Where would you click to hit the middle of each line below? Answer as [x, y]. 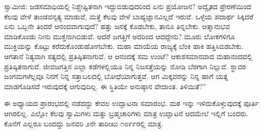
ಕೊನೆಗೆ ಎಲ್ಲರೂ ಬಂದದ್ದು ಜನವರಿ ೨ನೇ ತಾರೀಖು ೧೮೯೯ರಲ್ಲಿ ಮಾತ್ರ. [84, 123]
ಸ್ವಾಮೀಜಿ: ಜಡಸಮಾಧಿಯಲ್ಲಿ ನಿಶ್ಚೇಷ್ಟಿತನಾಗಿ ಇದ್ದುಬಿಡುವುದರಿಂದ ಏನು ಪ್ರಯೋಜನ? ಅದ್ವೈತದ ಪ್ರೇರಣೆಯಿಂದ [128, 6]
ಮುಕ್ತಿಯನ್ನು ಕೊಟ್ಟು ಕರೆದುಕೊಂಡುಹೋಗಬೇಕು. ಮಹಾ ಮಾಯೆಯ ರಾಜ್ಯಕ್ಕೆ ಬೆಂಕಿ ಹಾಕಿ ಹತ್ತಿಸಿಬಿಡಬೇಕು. [124, 46]
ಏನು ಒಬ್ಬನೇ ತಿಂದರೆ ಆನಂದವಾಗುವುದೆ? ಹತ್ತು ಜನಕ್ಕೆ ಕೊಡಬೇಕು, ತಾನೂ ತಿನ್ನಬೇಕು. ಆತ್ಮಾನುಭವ [117, 26]
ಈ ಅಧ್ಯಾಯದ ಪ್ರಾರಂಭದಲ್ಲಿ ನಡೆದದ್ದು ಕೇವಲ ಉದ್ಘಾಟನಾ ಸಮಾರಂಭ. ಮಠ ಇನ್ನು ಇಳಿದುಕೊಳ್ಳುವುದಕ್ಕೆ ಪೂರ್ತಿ [131, 103]
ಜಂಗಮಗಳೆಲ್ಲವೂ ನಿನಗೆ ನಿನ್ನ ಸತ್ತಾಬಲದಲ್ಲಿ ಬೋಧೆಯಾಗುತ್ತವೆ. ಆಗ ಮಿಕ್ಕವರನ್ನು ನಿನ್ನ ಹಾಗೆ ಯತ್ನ [116, 76]
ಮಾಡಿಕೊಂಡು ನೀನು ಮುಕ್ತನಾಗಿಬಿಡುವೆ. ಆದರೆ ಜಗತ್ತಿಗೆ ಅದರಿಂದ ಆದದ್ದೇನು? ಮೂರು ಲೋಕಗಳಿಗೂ [120, 36]
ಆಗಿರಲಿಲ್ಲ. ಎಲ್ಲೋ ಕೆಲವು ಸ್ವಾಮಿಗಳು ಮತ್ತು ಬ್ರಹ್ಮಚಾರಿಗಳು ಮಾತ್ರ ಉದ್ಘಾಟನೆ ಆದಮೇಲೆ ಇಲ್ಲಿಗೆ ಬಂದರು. [126, 113]
